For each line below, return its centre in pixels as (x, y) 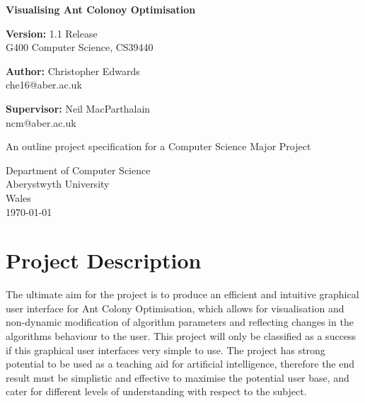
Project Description (104, 260)
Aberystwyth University (58, 184)
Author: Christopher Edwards (73, 70)
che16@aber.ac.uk (44, 85)
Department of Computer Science (78, 170)
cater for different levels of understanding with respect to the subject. (156, 391)
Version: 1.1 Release (52, 33)
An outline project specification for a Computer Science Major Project (158, 146)
